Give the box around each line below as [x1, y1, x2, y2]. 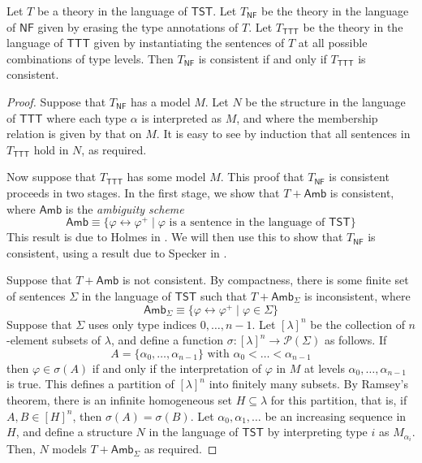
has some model [127, 168, 206, 185]
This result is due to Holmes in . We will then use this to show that [6, 228, 343, 245]
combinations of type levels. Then [6, 50, 174, 67]
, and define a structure [15, 423, 132, 440]
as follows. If [324, 331, 387, 348]
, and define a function [110, 331, 224, 348]
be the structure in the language [245, 93, 406, 110]
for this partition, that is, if [270, 392, 407, 409]
